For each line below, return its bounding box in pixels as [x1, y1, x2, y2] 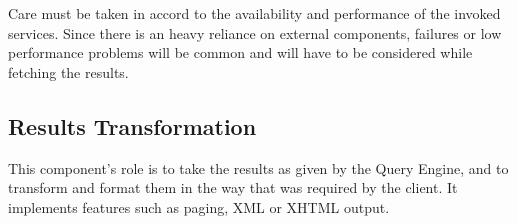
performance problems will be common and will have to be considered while [8, 42, 473, 63]
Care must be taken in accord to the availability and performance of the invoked [8, 3, 501, 23]
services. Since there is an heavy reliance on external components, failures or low [8, 22, 502, 43]
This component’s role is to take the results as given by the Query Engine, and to [8, 157, 509, 178]
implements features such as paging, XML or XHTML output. [8, 196, 390, 217]
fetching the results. [8, 61, 129, 82]
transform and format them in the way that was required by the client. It [8, 177, 458, 198]
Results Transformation [8, 110, 257, 141]
